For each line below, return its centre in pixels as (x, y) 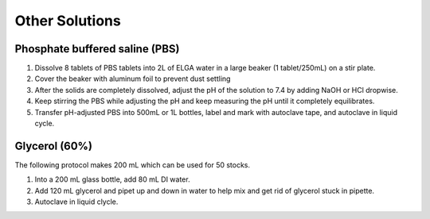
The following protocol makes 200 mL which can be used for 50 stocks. (133, 165)
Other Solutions (68, 21)
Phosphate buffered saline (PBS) (97, 49)
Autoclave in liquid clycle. (76, 202)
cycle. (45, 124)
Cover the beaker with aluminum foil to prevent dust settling (133, 79)
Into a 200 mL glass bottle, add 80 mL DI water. (112, 179)
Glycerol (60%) (54, 146)
